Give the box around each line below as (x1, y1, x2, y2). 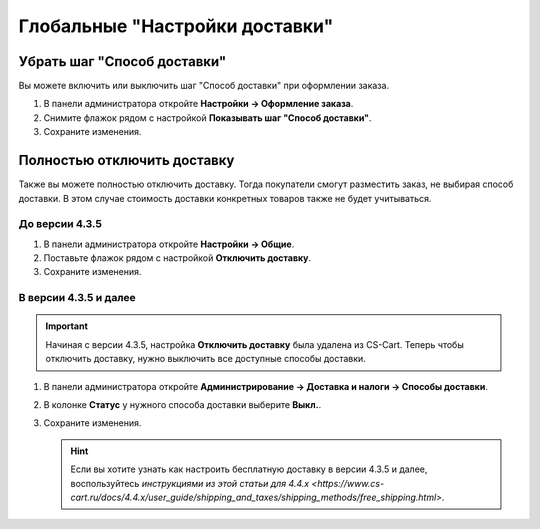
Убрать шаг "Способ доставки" (18, 53, 227, 70)
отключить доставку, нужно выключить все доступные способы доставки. (45, 353, 367, 365)
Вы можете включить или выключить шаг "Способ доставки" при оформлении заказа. (18, 80, 390, 92)
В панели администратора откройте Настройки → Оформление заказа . (43, 98, 354, 110)
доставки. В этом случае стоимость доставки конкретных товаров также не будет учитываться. (18, 192, 432, 204)
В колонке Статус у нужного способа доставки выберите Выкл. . (43, 398, 322, 410)
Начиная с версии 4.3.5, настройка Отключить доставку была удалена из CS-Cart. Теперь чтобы (45, 338, 464, 350)
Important (45, 320, 89, 332)
